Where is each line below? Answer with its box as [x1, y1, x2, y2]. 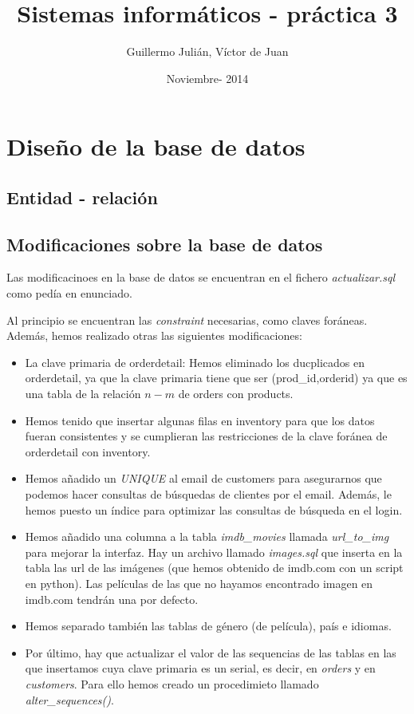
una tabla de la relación [25, 385, 141, 402]
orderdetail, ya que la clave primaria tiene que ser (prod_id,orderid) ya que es [25, 369, 408, 386]
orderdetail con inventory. [25, 443, 151, 460]
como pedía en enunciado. [6, 285, 132, 302]
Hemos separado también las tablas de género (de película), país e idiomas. [25, 617, 392, 634]
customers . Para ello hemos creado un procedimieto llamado [25, 675, 319, 692]
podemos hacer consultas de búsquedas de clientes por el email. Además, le [25, 486, 392, 503]
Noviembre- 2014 [166, 69, 249, 86]
